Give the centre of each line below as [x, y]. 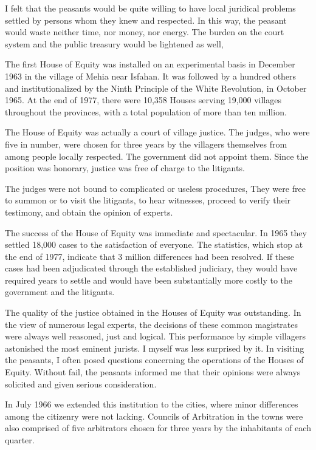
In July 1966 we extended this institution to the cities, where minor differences [152, 404]
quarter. [20, 440]
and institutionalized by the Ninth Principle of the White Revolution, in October [156, 88]
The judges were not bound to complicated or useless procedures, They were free [155, 188]
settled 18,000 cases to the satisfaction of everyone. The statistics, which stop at [154, 244]
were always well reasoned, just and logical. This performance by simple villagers [155, 336]
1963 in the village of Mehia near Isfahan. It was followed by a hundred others [151, 76]
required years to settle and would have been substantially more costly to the [149, 280]
